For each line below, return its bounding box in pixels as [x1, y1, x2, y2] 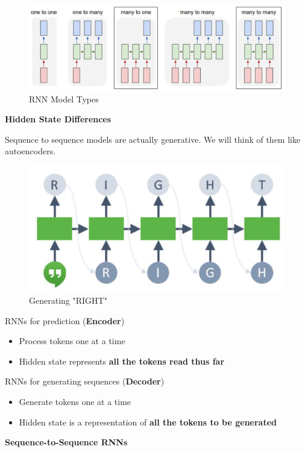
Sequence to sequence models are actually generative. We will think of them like [5, 133, 301, 145]
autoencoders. [5, 145, 56, 157]
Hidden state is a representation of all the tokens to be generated [19, 415, 277, 428]
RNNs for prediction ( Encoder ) [5, 314, 125, 327]
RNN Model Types [29, 92, 99, 105]
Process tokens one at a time [19, 334, 125, 347]
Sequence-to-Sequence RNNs [5, 436, 128, 448]
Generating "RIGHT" [29, 294, 107, 306]
